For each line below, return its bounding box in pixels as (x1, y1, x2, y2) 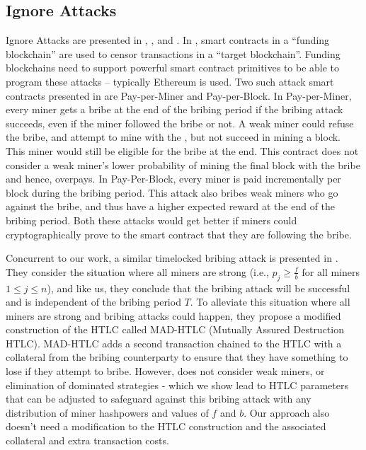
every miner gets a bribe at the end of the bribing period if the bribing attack (6, 102, 343, 117)
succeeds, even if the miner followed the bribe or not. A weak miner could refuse (6, 115, 354, 130)
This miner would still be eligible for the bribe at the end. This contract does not (6, 143, 359, 158)
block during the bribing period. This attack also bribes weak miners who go (6, 185, 338, 200)
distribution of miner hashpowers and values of (6, 405, 209, 420)
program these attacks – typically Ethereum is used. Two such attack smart (6, 74, 334, 88)
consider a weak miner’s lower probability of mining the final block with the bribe (6, 157, 360, 172)
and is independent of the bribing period (6, 294, 181, 309)
